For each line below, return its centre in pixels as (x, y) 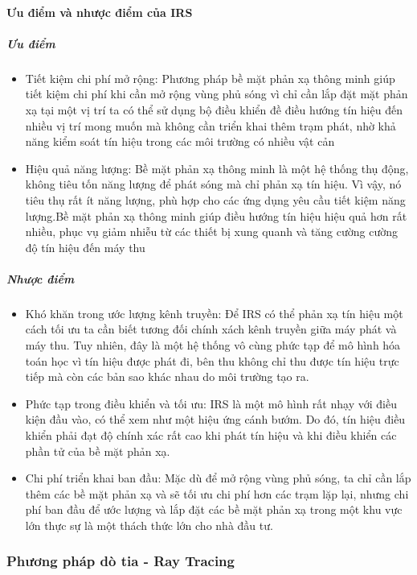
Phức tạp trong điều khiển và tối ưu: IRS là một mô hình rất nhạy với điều (211, 403)
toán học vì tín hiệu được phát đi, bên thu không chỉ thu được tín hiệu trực (212, 360)
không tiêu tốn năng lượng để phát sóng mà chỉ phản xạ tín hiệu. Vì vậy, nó (213, 184)
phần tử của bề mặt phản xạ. (98, 451)
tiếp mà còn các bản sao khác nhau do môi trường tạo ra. (167, 376)
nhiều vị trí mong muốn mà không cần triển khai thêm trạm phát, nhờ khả (211, 125)
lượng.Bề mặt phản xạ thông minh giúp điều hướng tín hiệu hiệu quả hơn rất (216, 215)
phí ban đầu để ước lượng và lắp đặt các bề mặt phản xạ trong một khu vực (214, 509)
